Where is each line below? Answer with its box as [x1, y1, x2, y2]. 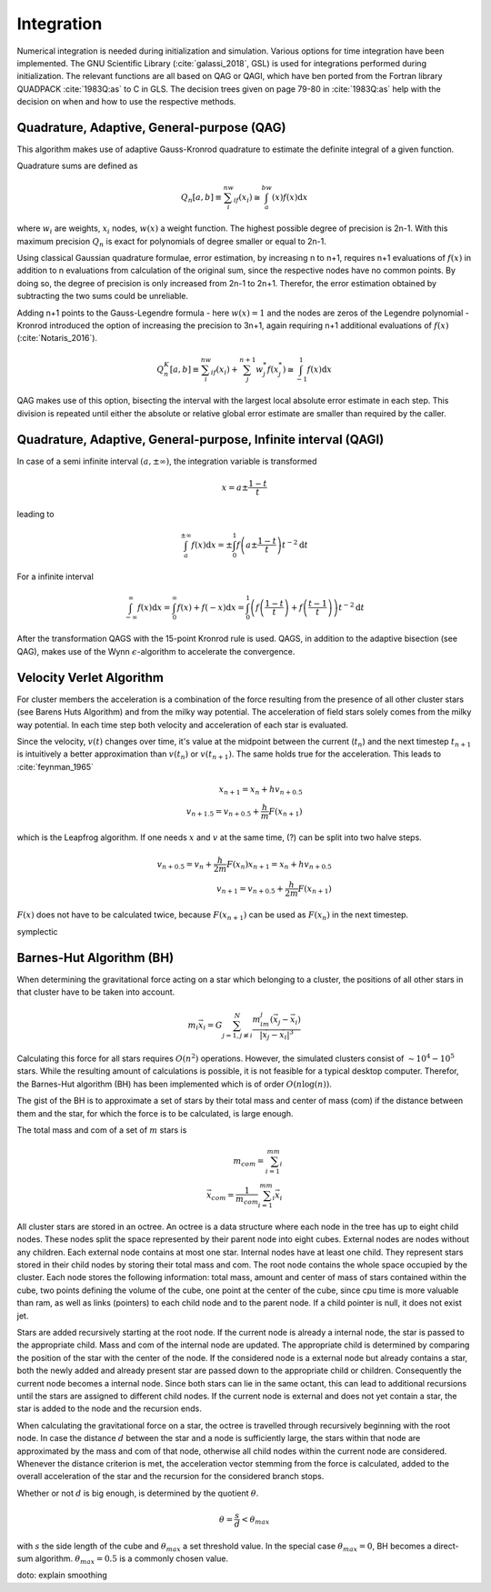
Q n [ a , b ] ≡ [180, 192, 223, 205]
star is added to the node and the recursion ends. [16, 1403, 202, 1414]
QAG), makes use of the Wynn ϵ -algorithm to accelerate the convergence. [16, 646, 296, 656]
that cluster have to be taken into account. [16, 986, 175, 997]
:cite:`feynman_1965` [16, 761, 95, 772]
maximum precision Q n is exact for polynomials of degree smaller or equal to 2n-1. [16, 235, 326, 249]
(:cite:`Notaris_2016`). [16, 333, 98, 344]
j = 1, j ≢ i [222, 1031, 254, 1040]
